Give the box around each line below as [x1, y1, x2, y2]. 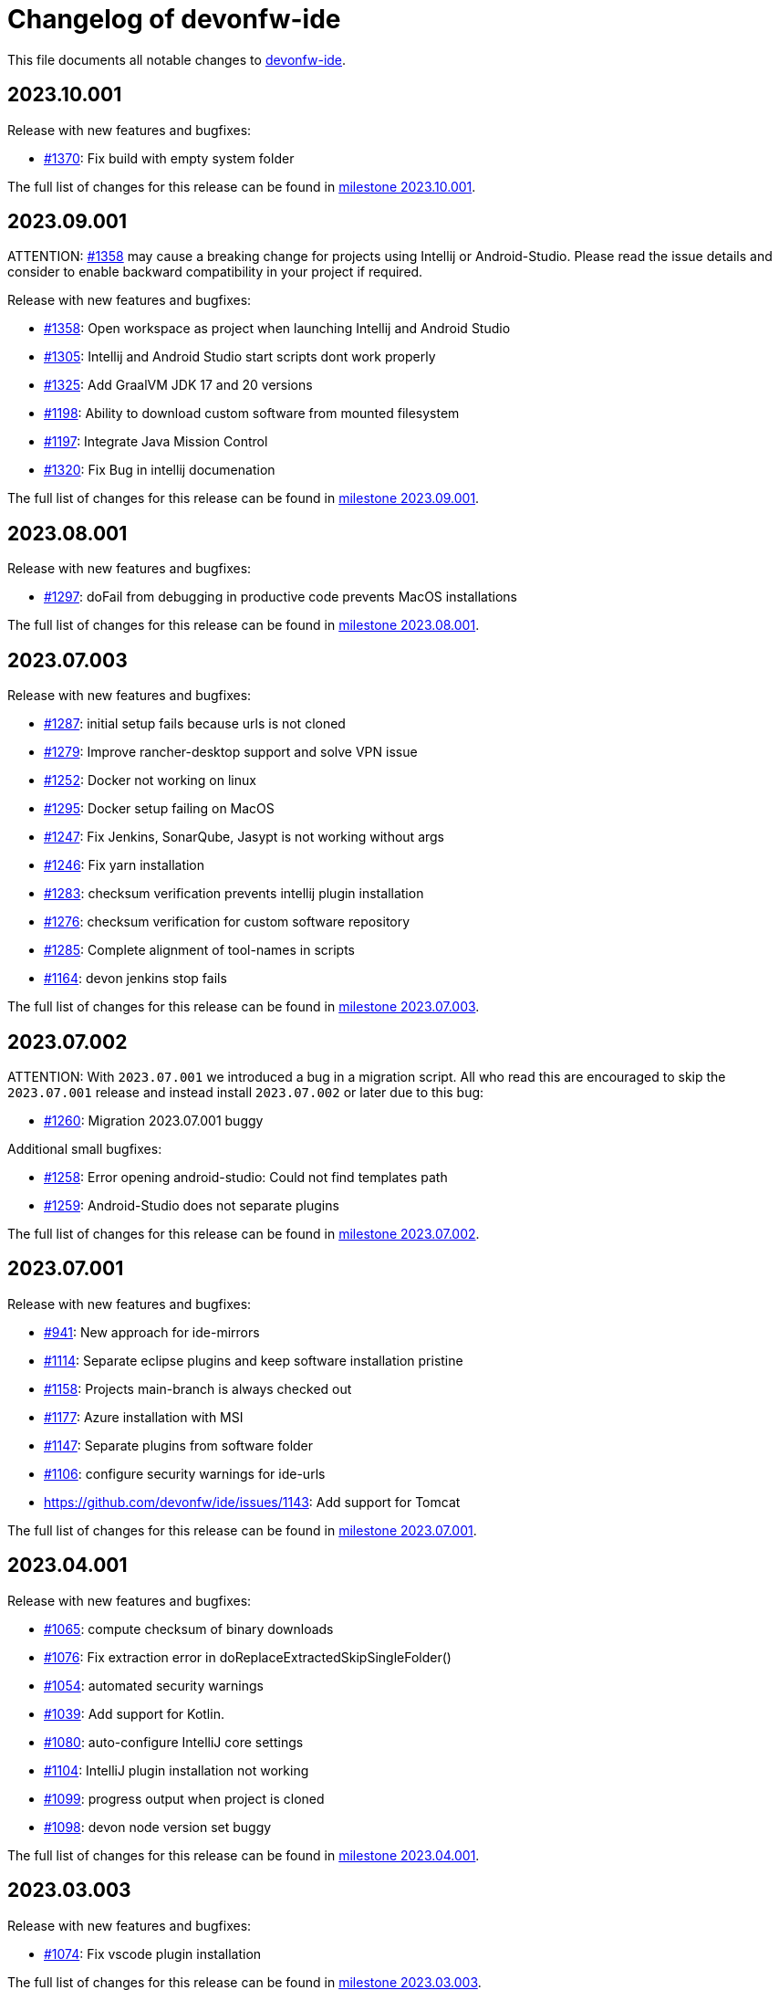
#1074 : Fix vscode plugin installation [44, 1945, 262, 1962]
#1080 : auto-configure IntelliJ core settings [44, 1733, 304, 1750]
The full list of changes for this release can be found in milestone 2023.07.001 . [7, 1522, 477, 1538]
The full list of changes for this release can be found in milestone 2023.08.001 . [7, 617, 480, 634]
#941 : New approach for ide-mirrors [44, 1324, 260, 1340]
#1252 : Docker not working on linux [44, 772, 256, 789]
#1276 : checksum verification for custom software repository [44, 914, 410, 930]
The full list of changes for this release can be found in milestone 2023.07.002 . [7, 1225, 480, 1241]
